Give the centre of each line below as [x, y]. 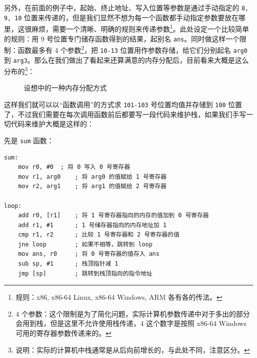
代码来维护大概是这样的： [52, 124]
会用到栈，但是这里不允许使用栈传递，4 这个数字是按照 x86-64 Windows [131, 323]
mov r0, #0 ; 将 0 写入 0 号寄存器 [74, 167]
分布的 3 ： [19, 70]
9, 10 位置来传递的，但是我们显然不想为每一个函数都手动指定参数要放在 [121, 17]
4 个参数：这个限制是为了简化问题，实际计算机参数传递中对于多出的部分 [133, 313]
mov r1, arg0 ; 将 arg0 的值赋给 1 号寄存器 [92, 177]
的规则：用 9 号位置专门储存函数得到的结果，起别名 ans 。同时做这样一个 [122, 38]
